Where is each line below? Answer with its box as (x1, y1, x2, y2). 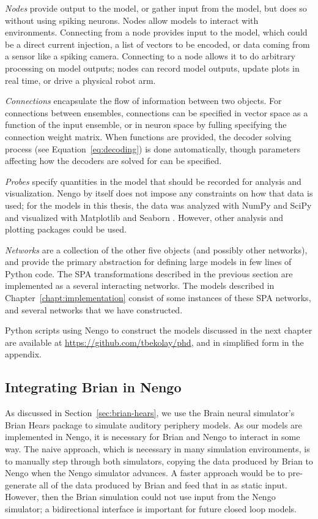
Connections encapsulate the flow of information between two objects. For (5, 94, 282, 107)
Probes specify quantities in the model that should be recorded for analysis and (5, 174, 301, 187)
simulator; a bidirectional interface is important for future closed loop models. (5, 502, 297, 515)
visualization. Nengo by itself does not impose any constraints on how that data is (5, 187, 313, 200)
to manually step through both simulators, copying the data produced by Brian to (5, 454, 313, 467)
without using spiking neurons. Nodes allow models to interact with (5, 13, 259, 26)
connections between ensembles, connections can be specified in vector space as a (5, 106, 308, 119)
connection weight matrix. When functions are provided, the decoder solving (5, 130, 292, 143)
